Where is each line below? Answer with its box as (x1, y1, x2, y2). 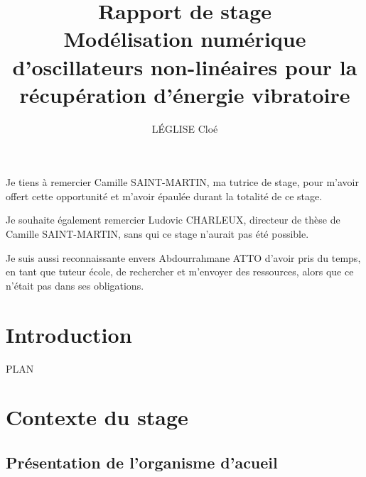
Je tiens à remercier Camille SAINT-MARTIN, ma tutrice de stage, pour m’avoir (6, 175, 359, 190)
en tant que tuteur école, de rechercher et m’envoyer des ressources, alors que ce (6, 264, 354, 279)
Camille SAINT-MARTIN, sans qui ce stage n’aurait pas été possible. (6, 226, 309, 241)
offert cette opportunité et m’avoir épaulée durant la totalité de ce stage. (6, 188, 323, 203)
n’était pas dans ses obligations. (6, 278, 144, 292)
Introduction (6, 319, 132, 349)
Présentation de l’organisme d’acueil (6, 451, 278, 473)
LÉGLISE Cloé (151, 121, 218, 136)
